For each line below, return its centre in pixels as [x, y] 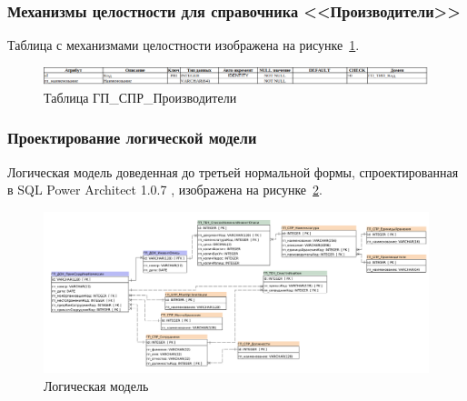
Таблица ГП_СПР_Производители [140, 97]
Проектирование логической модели [132, 138]
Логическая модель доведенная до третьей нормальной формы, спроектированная [233, 171]
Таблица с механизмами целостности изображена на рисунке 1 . [184, 45]
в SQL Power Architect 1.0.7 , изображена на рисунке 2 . [165, 190]
